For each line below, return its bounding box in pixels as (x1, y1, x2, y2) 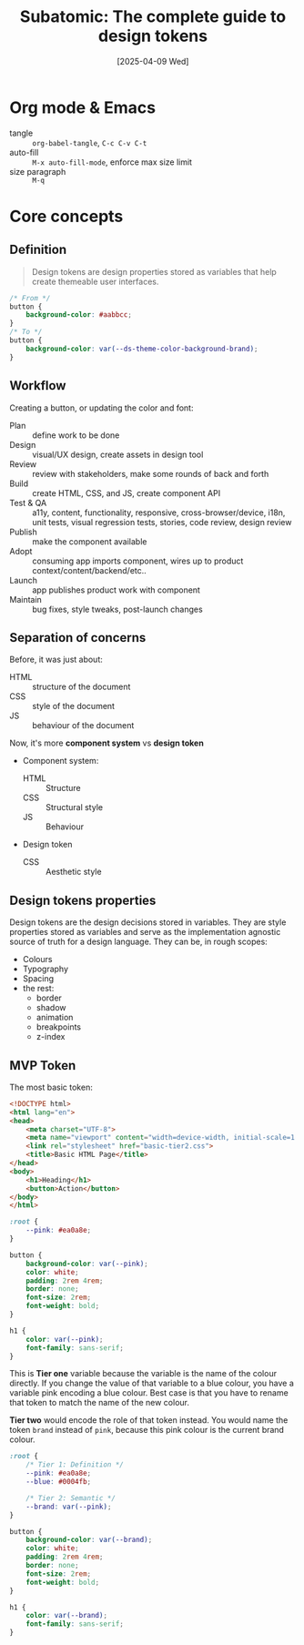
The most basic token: (9, 1081, 93, 1092)
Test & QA (9, 497, 47, 508)
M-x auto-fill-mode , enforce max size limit (32, 157, 193, 168)
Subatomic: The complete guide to (19, 6, 287, 27)
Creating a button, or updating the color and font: (9, 402, 194, 413)
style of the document (32, 701, 116, 712)
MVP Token (9, 1058, 76, 1073)
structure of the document (32, 681, 131, 693)
